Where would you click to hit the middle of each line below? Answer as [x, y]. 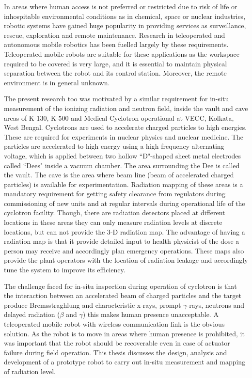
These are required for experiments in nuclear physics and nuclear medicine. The [124, 136]
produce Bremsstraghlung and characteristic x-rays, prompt [93, 305]
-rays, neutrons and [215, 305]
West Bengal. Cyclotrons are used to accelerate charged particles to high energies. [126, 127]
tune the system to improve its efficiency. [65, 270]
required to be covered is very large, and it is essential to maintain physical [116, 63]
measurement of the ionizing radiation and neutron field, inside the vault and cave [126, 108]
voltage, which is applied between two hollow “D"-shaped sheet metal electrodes [123, 155]
